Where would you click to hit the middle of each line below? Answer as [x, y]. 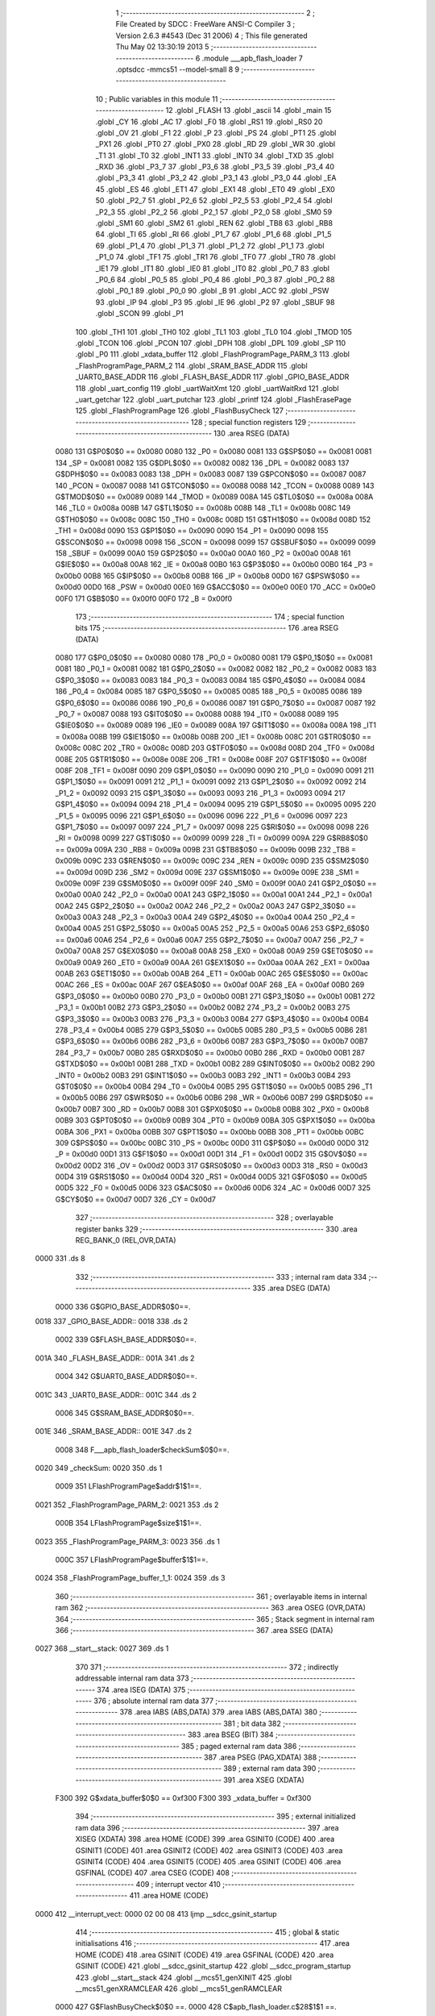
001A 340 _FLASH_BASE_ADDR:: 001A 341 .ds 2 [115, 1358]
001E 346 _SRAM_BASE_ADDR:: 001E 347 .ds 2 [114, 1431]
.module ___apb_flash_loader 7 [253, 58]
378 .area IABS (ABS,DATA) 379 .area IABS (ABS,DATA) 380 [219, 1712]
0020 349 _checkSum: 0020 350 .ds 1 [99, 1468]
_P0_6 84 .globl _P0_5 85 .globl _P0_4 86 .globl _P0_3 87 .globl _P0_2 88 [215, 279]
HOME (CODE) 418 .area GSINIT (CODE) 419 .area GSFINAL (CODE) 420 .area [205, 1955]
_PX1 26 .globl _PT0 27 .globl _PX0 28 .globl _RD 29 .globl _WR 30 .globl [215, 144]
